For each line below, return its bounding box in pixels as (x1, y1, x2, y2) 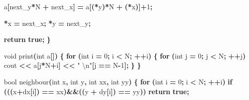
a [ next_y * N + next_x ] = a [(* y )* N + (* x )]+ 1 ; (4, 1, 153, 11)
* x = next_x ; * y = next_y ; (4, 18, 91, 28)
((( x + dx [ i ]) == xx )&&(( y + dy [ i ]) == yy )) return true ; (4, 86, 189, 96)
